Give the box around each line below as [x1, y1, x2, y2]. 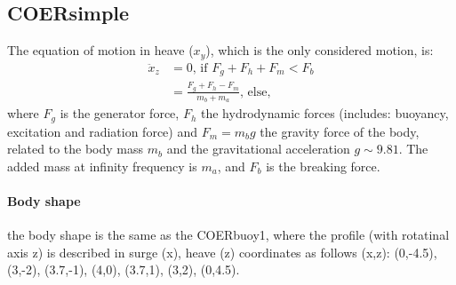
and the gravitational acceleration [166, 139, 350, 158]
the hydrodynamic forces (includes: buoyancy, [200, 104, 449, 123]
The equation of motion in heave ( [7, 41, 194, 59]
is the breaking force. [266, 156, 380, 175]
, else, [240, 85, 271, 99]
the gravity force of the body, [260, 122, 420, 140]
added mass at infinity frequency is [7, 156, 197, 175]
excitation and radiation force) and [7, 122, 198, 140]
